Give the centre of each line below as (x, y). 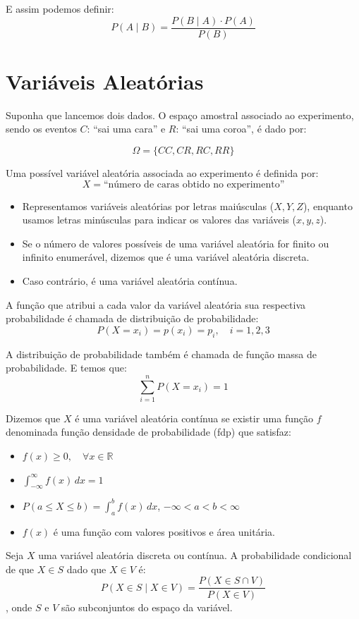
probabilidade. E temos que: (66, 368)
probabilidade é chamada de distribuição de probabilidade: (132, 318)
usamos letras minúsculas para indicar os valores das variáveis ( (159, 220)
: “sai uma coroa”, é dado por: (241, 129)
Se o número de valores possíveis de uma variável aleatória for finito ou (176, 243)
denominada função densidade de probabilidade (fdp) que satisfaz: (148, 432)
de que (20, 569)
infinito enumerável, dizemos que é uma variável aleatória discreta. (166, 257)
